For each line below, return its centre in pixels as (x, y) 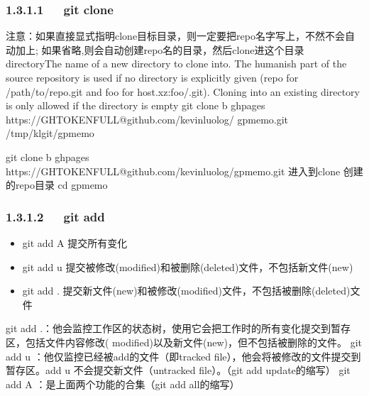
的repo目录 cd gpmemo (57, 185)
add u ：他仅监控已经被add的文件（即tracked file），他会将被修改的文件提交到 (183, 356)
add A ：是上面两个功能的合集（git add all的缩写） (123, 384)
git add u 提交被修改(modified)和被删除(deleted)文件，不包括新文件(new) (188, 266)
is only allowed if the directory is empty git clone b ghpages (136, 105)
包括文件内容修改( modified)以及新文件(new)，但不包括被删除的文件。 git (194, 342)
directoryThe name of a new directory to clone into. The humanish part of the (176, 64)
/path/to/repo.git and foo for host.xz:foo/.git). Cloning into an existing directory (183, 91)
